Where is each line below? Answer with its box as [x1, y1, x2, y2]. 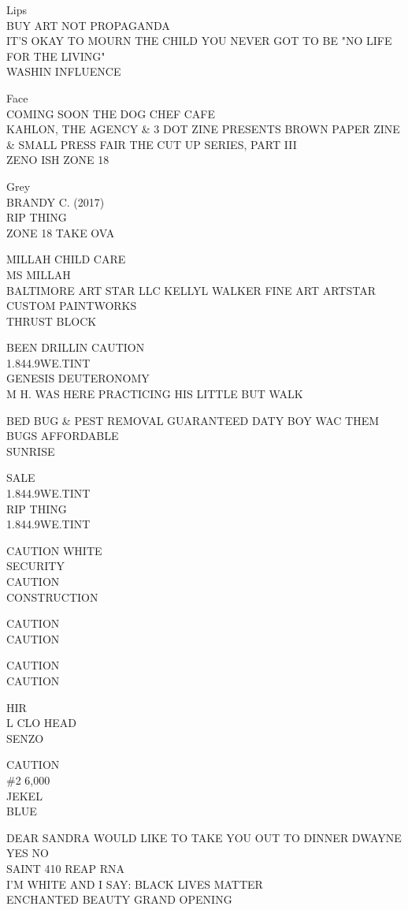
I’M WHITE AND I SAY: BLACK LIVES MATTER [6, 875, 263, 892]
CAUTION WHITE [6, 542, 102, 558]
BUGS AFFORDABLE [6, 427, 119, 444]
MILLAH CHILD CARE [6, 251, 126, 267]
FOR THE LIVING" [6, 47, 106, 64]
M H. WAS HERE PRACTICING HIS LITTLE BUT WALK [6, 386, 303, 402]
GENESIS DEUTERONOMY [6, 370, 150, 386]
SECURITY [6, 558, 65, 574]
